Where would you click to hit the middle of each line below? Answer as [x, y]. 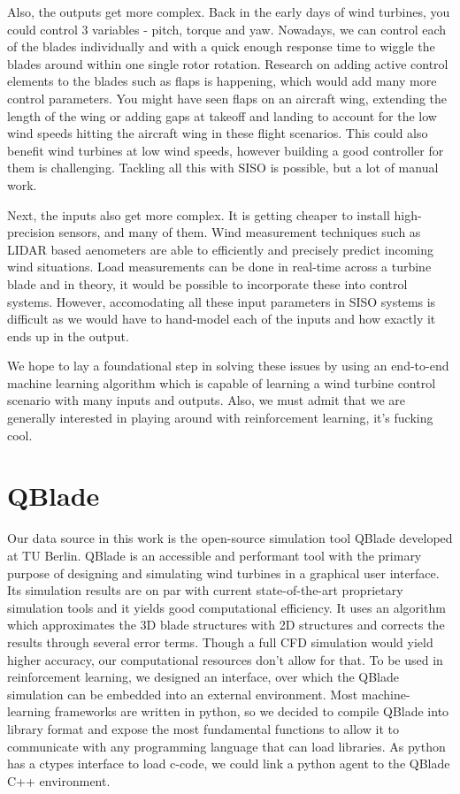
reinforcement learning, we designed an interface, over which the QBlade [203, 677]
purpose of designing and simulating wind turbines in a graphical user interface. [223, 573]
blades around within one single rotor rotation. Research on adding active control [228, 63]
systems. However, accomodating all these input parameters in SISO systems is [222, 301]
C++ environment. [59, 780]
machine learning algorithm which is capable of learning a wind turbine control [222, 382]
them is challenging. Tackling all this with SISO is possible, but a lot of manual [223, 168]
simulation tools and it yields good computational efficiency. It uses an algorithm [226, 607]
